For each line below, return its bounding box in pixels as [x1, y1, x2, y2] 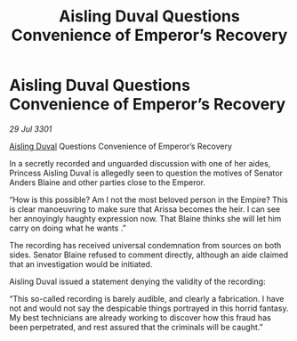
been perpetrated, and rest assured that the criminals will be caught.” [9, 321, 264, 332]
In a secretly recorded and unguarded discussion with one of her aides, [9, 158, 271, 168]
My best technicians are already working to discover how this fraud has [9, 312, 271, 322]
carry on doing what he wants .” [9, 223, 126, 233]
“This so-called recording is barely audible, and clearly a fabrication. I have [9, 293, 285, 304]
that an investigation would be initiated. [9, 258, 153, 269]
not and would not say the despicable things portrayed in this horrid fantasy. [9, 303, 289, 313]
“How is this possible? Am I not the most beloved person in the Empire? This [9, 194, 289, 205]
